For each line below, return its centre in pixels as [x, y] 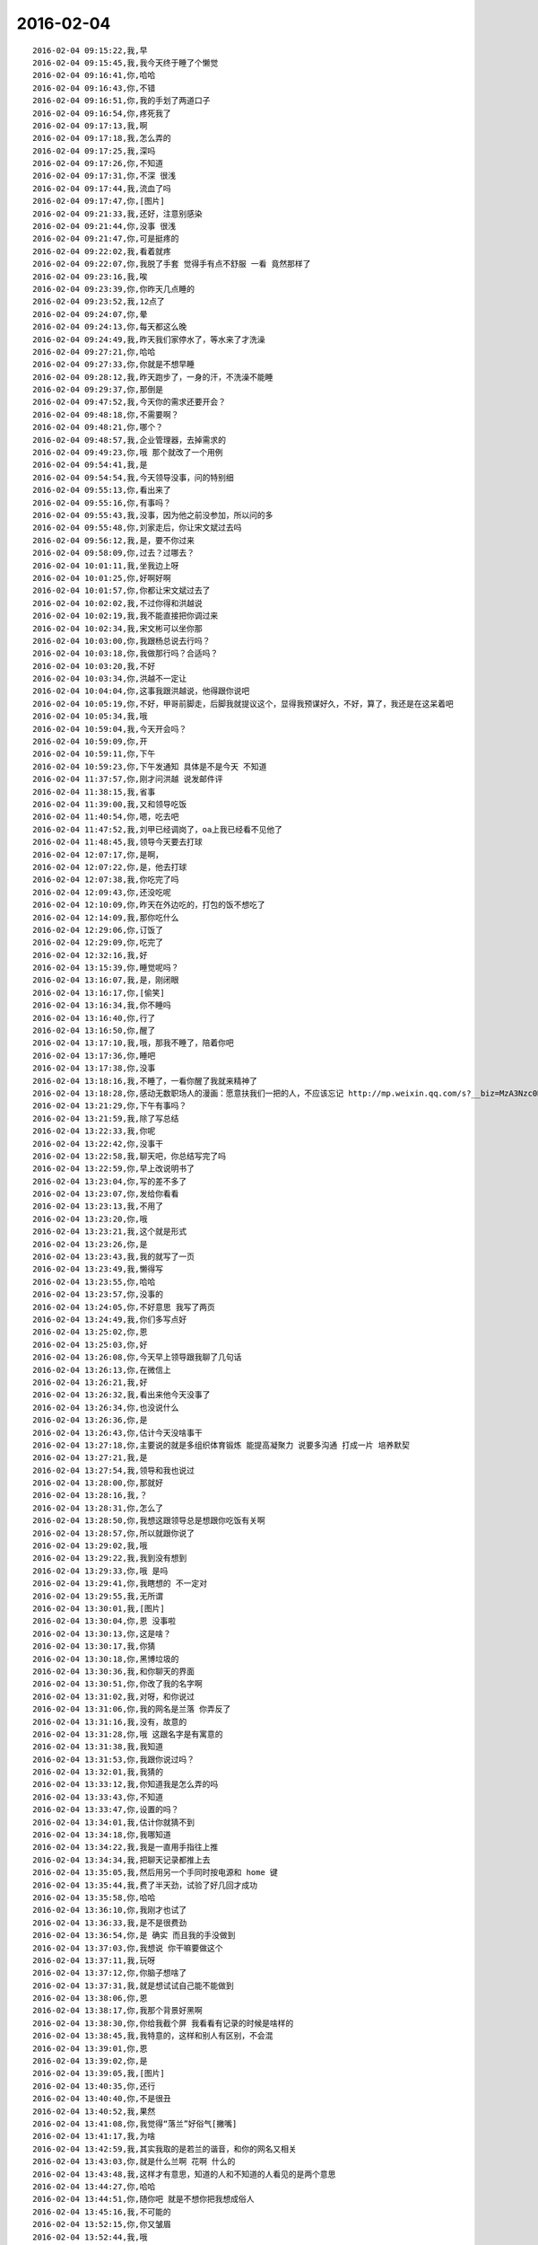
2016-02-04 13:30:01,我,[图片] [99, 1608]
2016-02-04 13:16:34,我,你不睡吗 [102, 1005]
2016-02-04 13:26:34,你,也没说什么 [106, 1407]
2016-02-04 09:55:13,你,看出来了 [102, 490]
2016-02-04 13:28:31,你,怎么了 [98, 1508]
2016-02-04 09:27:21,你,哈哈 [94, 352]
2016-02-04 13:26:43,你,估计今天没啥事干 [118, 1433]
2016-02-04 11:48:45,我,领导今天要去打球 [118, 842]
